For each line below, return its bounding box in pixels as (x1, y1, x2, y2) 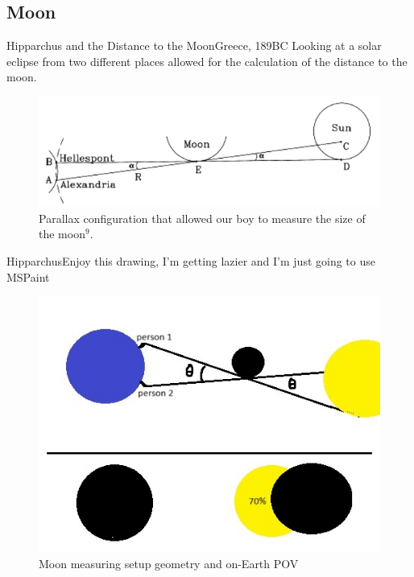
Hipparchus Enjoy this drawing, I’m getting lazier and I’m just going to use (6, 252, 375, 269)
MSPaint (6, 268, 50, 285)
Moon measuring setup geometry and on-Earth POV (39, 554, 299, 571)
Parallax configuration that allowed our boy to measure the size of (39, 209, 366, 226)
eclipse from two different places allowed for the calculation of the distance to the (6, 52, 408, 69)
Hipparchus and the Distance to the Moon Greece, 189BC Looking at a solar (6, 37, 382, 54)
